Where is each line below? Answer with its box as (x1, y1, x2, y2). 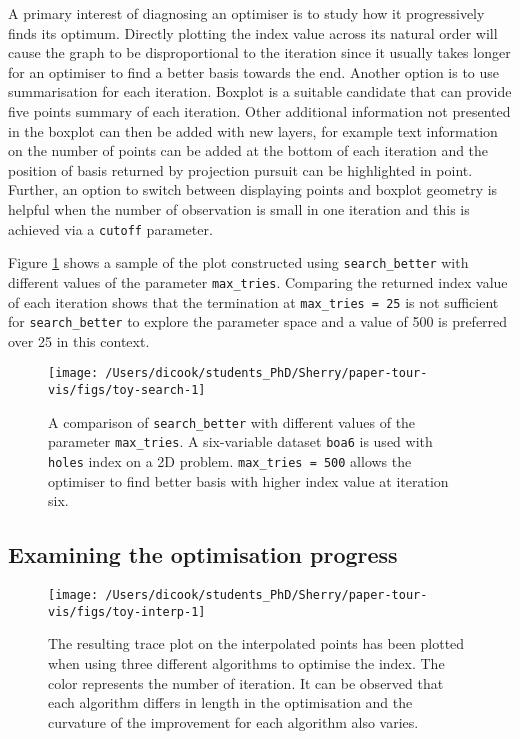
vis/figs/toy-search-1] (48, 383, 206, 398)
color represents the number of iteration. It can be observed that (48, 672, 444, 693)
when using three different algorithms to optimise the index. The (48, 652, 445, 673)
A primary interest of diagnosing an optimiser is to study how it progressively (8, 3, 485, 23)
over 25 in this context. (8, 330, 150, 351)
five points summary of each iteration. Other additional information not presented (8, 100, 511, 121)
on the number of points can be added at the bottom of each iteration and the (8, 140, 489, 161)
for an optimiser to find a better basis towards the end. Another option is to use (8, 61, 500, 82)
